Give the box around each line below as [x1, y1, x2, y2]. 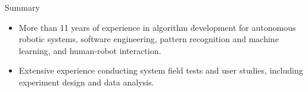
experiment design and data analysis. [18, 75, 154, 88]
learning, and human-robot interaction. [18, 44, 161, 56]
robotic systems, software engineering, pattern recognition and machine [18, 33, 279, 45]
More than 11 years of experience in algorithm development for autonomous [18, 21, 296, 33]
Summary [5, 1, 40, 13]
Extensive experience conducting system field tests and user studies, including [18, 64, 303, 77]
